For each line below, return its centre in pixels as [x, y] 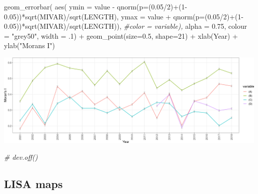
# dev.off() [21, 157]
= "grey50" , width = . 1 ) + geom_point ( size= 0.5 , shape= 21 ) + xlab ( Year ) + [121, 35]
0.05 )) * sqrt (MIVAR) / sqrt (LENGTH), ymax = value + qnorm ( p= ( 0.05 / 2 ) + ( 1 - [124, 16]
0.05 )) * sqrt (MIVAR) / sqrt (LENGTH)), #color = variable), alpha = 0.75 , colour [126, 26]
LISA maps [33, 183]
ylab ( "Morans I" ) [30, 45]
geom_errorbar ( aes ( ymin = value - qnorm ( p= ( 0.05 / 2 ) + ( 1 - [96, 6]
